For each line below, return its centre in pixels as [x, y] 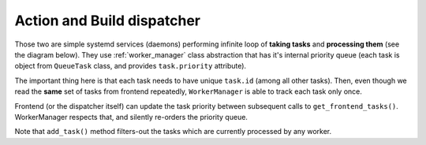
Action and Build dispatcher [108, 20]
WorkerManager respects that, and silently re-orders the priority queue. [131, 117]
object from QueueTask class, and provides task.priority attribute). [131, 66]
